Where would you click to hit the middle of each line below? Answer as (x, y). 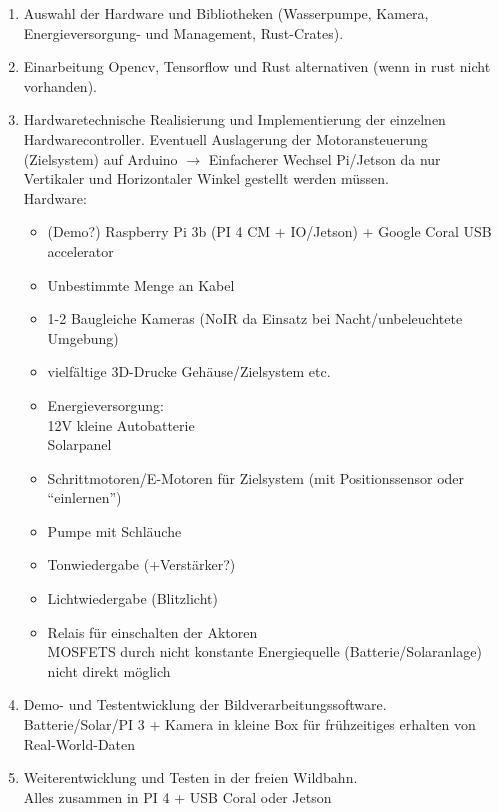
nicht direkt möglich (109, 670)
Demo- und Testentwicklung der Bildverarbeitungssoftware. (205, 704)
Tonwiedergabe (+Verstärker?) (141, 564)
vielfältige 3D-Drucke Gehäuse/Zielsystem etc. (189, 371)
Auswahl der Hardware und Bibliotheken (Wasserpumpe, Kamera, (226, 13)
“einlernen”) (84, 497)
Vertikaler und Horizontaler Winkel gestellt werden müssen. (206, 178)
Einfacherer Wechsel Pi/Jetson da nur (324, 158)
